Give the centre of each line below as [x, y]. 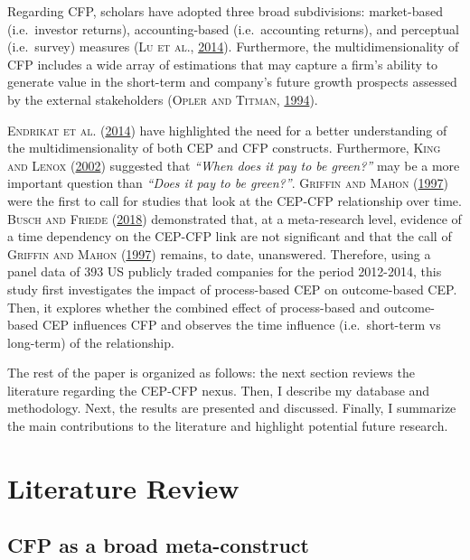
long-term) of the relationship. [91, 342]
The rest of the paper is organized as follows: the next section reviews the [211, 373]
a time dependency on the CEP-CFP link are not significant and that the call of [230, 236]
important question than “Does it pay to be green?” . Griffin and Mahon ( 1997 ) [228, 183]
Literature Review [123, 487]
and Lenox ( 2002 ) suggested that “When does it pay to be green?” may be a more [234, 165]
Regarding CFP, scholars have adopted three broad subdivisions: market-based [225, 11]
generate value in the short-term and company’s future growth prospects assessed [232, 82]
